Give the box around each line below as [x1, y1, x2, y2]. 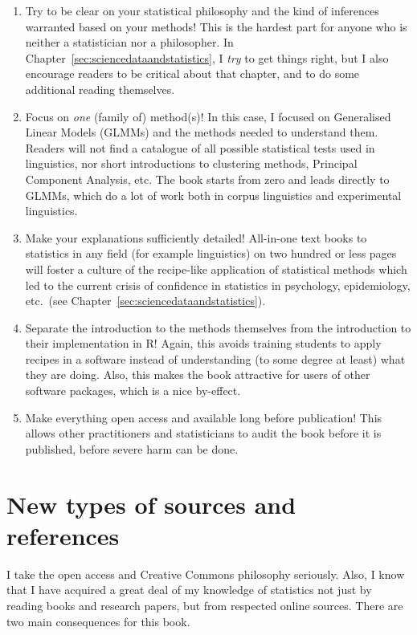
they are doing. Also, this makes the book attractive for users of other [25, 366, 370, 383]
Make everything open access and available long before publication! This [25, 409, 382, 425]
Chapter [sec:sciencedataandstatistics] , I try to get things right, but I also [25, 49, 389, 66]
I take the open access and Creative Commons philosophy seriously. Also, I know [6, 565, 405, 582]
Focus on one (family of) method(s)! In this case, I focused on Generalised [25, 108, 391, 124]
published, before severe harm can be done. [25, 440, 239, 457]
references [6, 519, 120, 552]
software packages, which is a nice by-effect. [25, 382, 241, 399]
